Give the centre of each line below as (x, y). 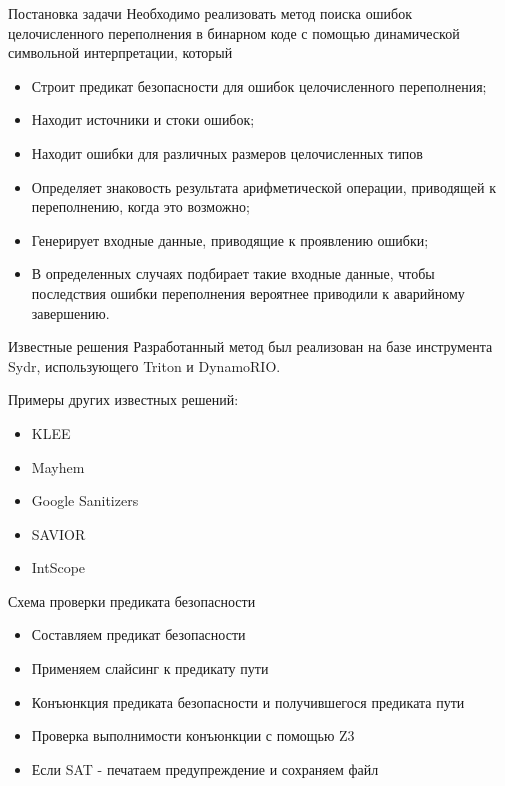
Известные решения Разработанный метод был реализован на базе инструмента (250, 346)
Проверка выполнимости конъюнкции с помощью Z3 (193, 735)
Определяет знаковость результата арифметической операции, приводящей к (263, 186)
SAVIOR (58, 533)
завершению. (70, 312)
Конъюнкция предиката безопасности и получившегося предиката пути (248, 701)
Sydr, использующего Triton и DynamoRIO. (144, 365)
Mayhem (58, 466)
